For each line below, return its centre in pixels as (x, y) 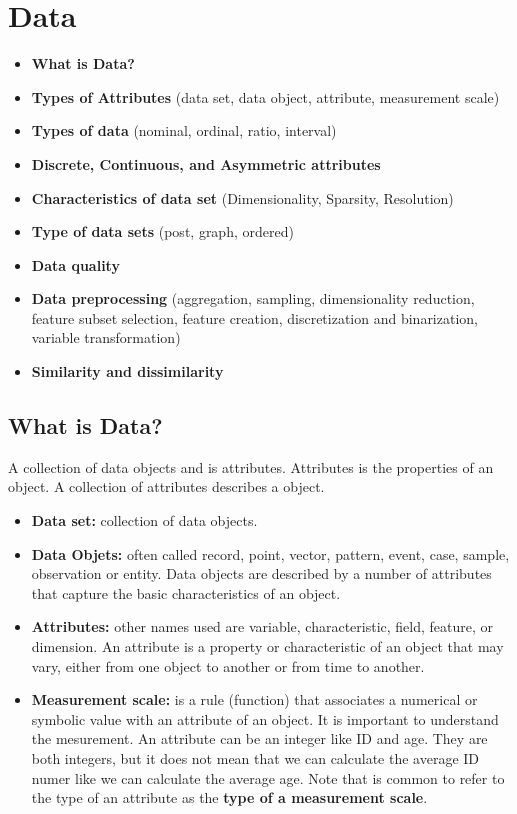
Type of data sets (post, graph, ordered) (162, 231)
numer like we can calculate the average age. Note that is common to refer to (268, 777)
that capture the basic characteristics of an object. (186, 592)
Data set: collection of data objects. (144, 520)
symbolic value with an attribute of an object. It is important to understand (265, 718)
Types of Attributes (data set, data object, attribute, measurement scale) (265, 96)
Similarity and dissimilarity (127, 371)
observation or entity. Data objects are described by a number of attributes (261, 573)
